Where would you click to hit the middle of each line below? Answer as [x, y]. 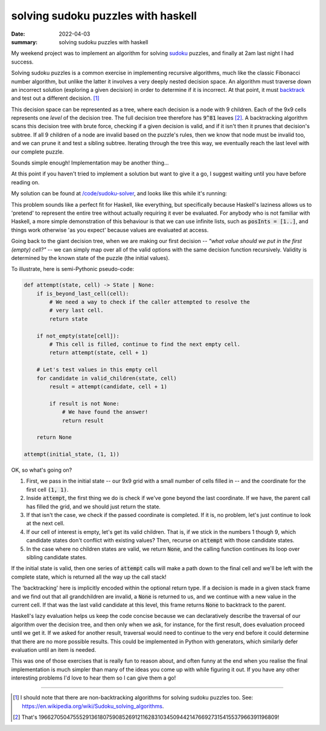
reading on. [25, 182]
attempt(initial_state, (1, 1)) [72, 454]
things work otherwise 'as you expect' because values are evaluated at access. [110, 230]
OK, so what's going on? [42, 470]
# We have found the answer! [105, 412]
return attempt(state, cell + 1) [99, 353]
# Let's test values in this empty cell [97, 370]
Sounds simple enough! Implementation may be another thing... [90, 163]
